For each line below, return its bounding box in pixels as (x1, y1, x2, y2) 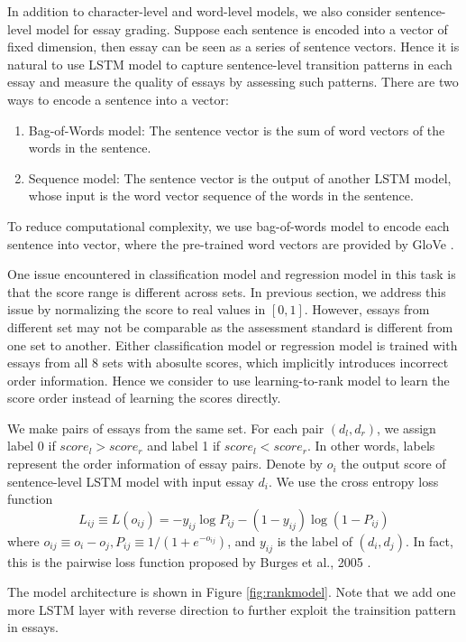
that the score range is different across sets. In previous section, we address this (7, 282, 446, 301)
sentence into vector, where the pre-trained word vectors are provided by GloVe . (7, 234, 454, 253)
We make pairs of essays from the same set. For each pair (7, 418, 324, 437)
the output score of (341, 454, 446, 473)
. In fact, (405, 531, 453, 550)
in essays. (7, 618, 59, 637)
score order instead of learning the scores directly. (7, 388, 281, 407)
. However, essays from (304, 300, 430, 319)
